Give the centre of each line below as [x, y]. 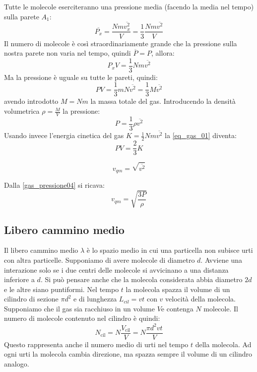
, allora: [163, 53]
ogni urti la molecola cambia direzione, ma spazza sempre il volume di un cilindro [128, 354]
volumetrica [22, 111]
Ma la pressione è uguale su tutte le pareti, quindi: [81, 77]
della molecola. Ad [223, 344]
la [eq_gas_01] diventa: [201, 135]
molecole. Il [221, 308]
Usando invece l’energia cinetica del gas [64, 135]
